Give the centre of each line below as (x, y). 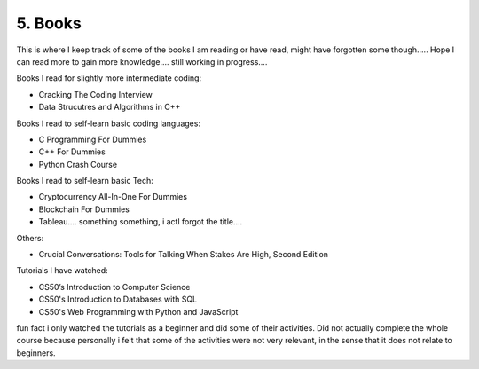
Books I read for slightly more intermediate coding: (109, 78)
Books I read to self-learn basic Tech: (85, 181)
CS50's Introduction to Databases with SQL (118, 299)
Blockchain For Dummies (84, 209)
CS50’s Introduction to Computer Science (114, 287)
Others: (30, 238)
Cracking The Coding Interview (95, 94)
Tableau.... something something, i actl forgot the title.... (141, 222)
